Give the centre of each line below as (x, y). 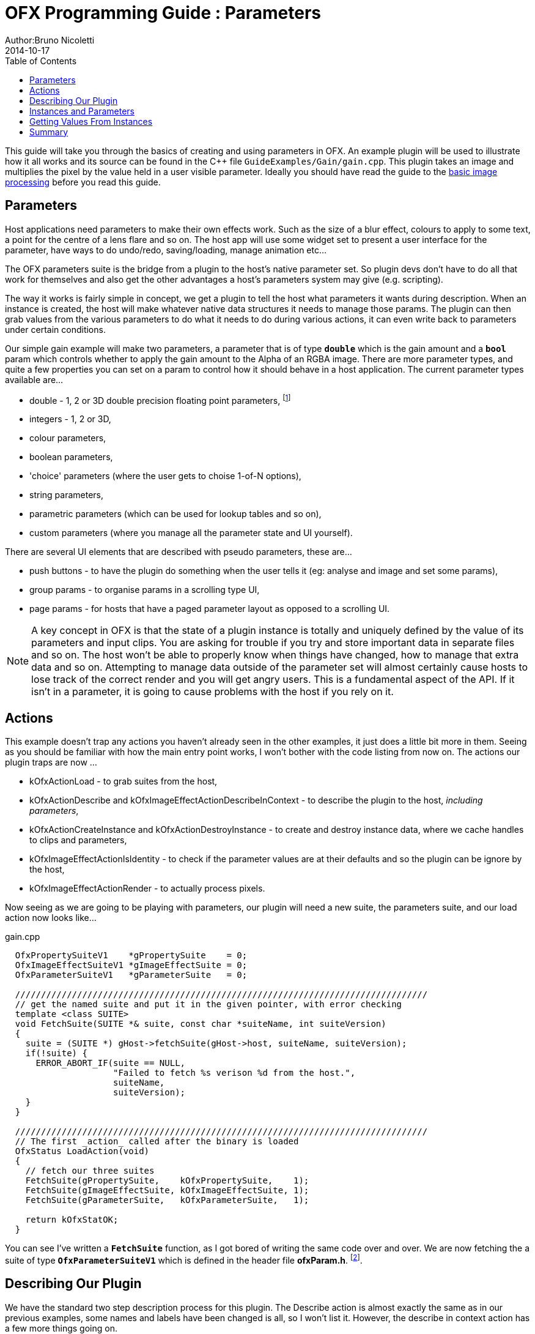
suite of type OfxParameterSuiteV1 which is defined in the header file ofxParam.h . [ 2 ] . (184, 1259)
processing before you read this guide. (83, 182)
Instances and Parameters (82, 111)
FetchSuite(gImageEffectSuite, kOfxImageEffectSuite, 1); (167, 1191)
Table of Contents (41, 61)
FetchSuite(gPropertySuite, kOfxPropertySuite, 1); (167, 1181)
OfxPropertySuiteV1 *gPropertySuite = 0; (131, 956)
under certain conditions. (55, 329)
